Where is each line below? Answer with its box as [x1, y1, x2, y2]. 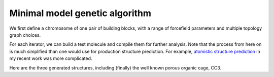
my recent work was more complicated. [9, 55, 92, 61]
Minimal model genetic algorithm [9, 8, 152, 19]
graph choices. [9, 32, 41, 38]
